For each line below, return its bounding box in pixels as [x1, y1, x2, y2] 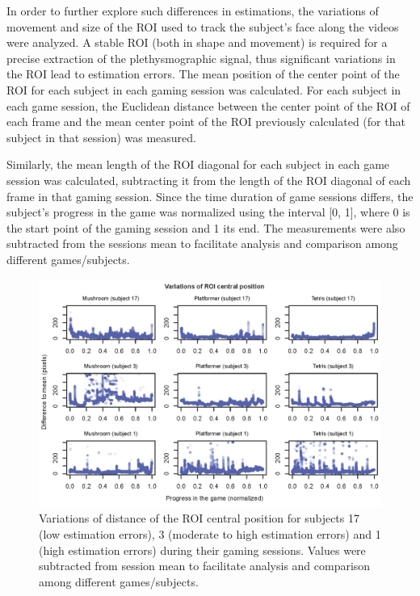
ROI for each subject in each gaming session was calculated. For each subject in [6, 81, 401, 98]
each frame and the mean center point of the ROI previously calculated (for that [6, 113, 405, 130]
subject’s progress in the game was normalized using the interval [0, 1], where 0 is [6, 204, 410, 220]
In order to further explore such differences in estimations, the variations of [6, 2, 379, 19]
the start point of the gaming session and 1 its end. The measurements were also [6, 219, 405, 236]
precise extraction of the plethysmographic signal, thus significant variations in [6, 49, 396, 66]
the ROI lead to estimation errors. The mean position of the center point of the [6, 65, 400, 82]
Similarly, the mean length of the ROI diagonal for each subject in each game [6, 156, 390, 173]
